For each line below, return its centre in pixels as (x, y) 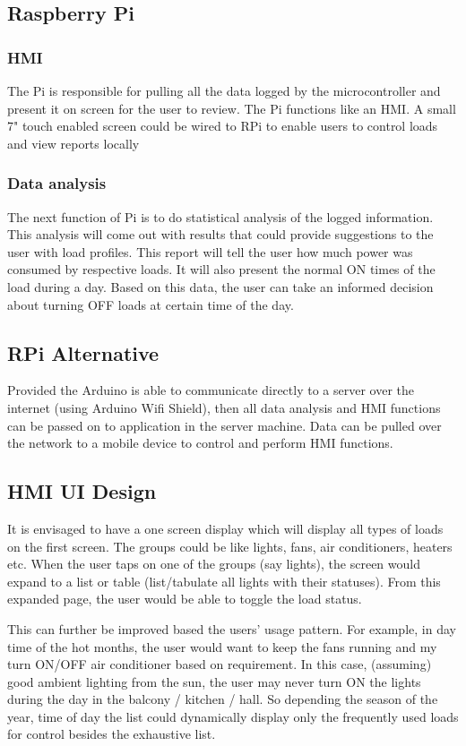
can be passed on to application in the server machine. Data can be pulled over (224, 425)
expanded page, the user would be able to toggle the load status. (185, 599)
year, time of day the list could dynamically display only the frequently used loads (233, 716)
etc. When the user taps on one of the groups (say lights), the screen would (214, 564)
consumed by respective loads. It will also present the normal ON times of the (221, 269)
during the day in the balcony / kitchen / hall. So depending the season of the (223, 699)
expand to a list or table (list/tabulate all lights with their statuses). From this (224, 581)
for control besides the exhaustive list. (112, 734)
